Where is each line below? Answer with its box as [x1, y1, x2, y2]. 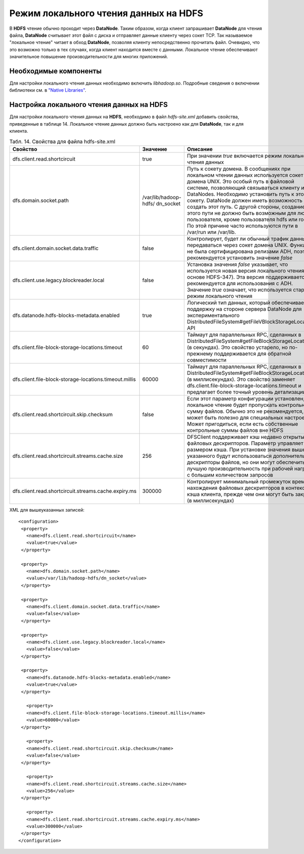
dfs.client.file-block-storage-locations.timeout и [186, 382, 301, 389]
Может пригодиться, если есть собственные [186, 420, 298, 428]
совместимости [186, 356, 226, 363]
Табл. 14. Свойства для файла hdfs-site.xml [9, 138, 116, 145]
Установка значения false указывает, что [186, 261, 288, 268]
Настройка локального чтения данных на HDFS [9, 100, 168, 109]
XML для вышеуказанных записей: [9, 507, 85, 513]
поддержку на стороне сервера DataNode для [186, 305, 302, 313]
